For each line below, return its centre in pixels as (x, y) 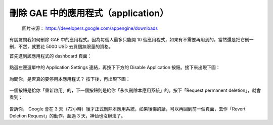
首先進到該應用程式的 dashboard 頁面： (51, 56)
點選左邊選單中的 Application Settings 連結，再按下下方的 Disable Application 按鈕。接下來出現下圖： (115, 68)
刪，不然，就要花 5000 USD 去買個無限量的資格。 (61, 47)
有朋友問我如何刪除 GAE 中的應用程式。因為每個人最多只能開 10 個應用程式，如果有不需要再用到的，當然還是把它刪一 (131, 39)
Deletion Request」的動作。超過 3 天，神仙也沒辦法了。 (67, 116)
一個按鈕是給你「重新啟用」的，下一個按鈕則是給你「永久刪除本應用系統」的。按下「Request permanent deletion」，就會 (135, 90)
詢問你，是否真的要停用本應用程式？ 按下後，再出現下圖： (70, 79)
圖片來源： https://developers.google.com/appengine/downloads (90, 28)
